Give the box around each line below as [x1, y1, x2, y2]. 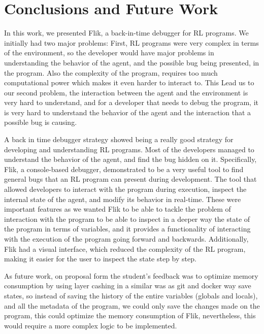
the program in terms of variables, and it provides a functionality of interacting [4, 223, 251, 234]
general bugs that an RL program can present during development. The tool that [4, 174, 257, 184]
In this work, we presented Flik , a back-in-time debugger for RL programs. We [4, 27, 249, 38]
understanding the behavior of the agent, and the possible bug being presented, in [4, 57, 259, 68]
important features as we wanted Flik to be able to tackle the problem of [4, 204, 231, 214]
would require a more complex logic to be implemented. [4, 320, 177, 330]
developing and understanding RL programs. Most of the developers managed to [4, 144, 254, 154]
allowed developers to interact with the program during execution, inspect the [4, 184, 247, 194]
